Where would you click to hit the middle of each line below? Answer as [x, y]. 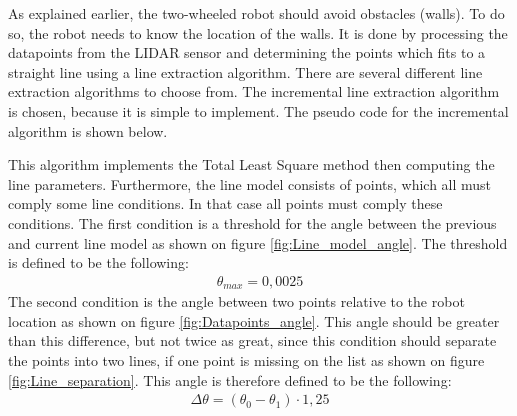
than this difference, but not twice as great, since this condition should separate [252, 340]
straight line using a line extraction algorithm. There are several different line [245, 71]
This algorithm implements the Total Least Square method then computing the [251, 164]
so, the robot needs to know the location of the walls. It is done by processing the [258, 32]
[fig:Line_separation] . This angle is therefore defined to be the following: [230, 379]
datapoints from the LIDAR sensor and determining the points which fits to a [247, 52]
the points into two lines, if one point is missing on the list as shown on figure [246, 359]
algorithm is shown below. [88, 130]
